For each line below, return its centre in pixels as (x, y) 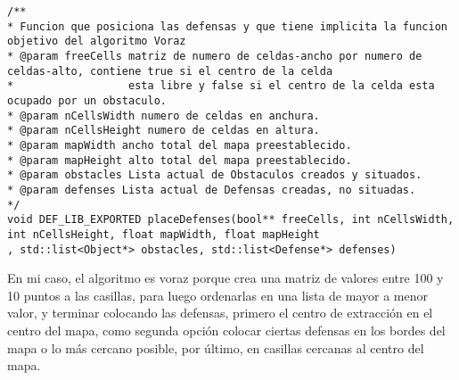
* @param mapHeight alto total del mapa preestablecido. (180, 160)
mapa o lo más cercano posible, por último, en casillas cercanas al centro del (216, 347)
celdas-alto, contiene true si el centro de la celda (170, 71)
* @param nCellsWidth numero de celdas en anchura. (164, 116)
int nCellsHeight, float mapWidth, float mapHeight (164, 234)
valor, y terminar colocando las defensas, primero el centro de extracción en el (220, 313)
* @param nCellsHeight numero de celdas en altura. (164, 131)
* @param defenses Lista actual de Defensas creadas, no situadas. (212, 190)
